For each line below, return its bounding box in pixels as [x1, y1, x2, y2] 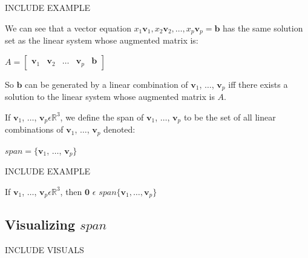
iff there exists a [228, 78, 288, 90]
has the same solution [223, 21, 303, 34]
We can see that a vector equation [5, 21, 131, 34]
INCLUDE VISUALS [5, 243, 84, 256]
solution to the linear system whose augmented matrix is [5, 90, 215, 103]
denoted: [103, 123, 136, 136]
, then [60, 185, 82, 197]
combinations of [5, 123, 64, 136]
